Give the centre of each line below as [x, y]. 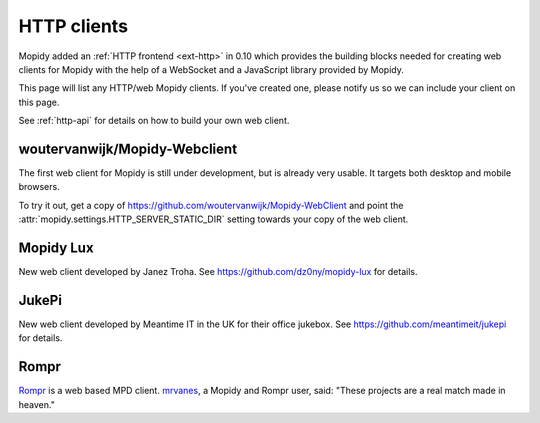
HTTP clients [73, 26]
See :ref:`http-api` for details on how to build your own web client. [154, 121]
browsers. [39, 187]
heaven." [36, 404]
